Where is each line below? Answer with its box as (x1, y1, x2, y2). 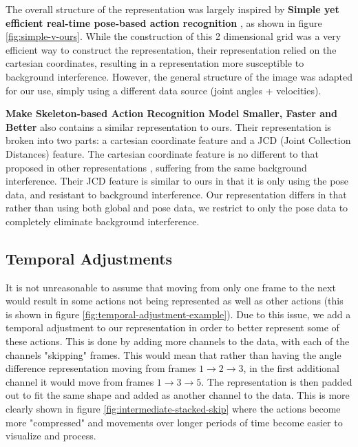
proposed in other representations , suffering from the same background (6, 160, 307, 174)
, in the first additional (243, 361, 339, 375)
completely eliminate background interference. (6, 214, 200, 228)
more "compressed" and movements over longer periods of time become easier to (6, 415, 343, 429)
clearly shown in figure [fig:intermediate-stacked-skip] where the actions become (6, 402, 341, 416)
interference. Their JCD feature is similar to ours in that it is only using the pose (6, 174, 349, 188)
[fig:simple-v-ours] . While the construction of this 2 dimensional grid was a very (6, 29, 341, 43)
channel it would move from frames (6, 374, 154, 388)
